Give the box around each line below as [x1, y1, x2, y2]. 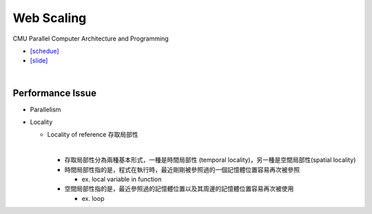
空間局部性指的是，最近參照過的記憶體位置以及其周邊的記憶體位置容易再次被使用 [64, 184, 294, 193]
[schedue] [30, 47, 59, 55]
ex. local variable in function [81, 175, 162, 183]
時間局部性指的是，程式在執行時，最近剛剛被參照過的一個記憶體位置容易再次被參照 [64, 165, 300, 173]
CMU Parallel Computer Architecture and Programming [12, 34, 169, 43]
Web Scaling [12, 10, 87, 25]
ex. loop [81, 194, 105, 202]
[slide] [30, 56, 48, 65]
